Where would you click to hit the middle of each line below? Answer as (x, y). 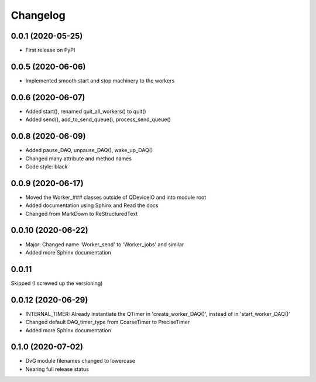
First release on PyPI (50, 50)
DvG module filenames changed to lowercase (80, 361)
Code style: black (47, 166)
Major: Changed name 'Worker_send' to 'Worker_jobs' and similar (105, 244)
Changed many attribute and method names (78, 159)
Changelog (38, 15)
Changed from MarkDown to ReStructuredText (82, 214)
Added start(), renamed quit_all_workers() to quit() (86, 111)
